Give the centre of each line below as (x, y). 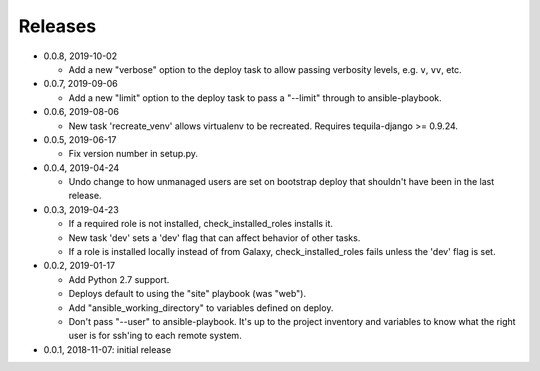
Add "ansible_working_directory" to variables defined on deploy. (201, 307)
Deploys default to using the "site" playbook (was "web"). (187, 294)
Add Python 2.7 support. (119, 279)
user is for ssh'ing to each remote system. (155, 336)
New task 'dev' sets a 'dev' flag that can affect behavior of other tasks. (214, 237)
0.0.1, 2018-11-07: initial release (107, 349)
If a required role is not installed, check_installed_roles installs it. (201, 224)
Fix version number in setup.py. (133, 154)
